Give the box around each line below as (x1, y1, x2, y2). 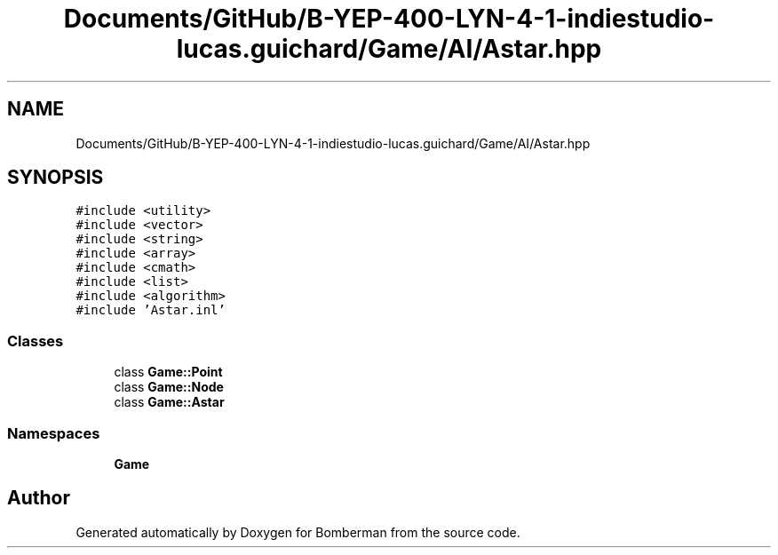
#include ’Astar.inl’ (75, 303, 226, 318)
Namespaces (7, 424, 100, 442)
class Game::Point (114, 364, 223, 380)
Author (7, 487, 70, 510)
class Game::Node (114, 379, 224, 395)
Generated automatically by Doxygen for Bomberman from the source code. (75, 524, 520, 540)
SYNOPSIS (7, 166, 104, 189)
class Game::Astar (114, 394, 225, 410)
